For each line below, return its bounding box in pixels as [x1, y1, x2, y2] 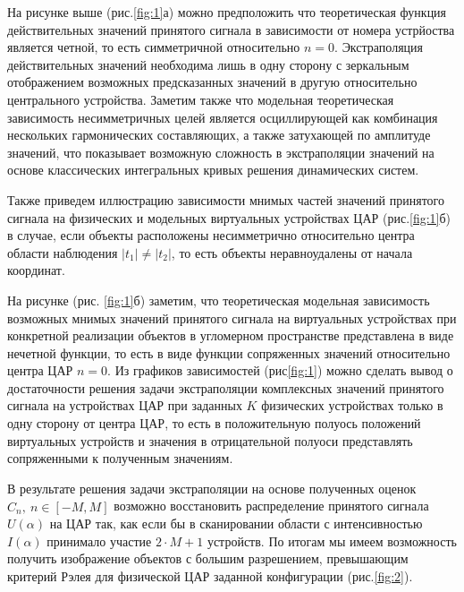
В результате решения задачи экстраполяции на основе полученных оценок [7, 478, 417, 497]
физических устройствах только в [261, 396, 443, 415]
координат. [7, 261, 65, 279]
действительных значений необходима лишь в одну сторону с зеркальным [7, 55, 409, 73]
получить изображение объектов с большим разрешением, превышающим [7, 549, 409, 568]
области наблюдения [7, 243, 118, 262]
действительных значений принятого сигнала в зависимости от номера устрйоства [7, 20, 455, 39]
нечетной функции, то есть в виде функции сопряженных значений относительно [7, 343, 451, 362]
